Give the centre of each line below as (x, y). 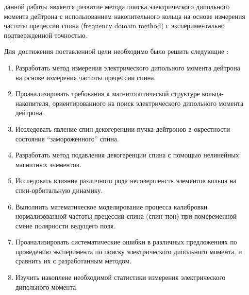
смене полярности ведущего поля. (65, 225)
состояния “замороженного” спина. (67, 138)
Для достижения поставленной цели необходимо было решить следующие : (116, 51)
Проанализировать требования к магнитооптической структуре (108, 94)
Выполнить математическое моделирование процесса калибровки (111, 206)
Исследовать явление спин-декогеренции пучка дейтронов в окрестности (123, 129)
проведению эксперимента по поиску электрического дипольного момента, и (129, 251)
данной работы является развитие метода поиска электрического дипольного (117, 6)
